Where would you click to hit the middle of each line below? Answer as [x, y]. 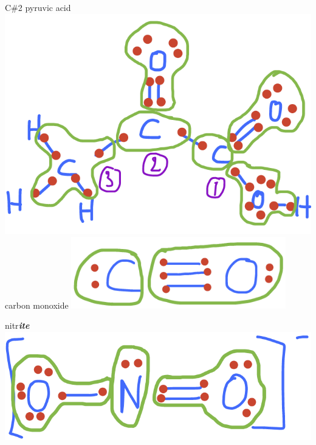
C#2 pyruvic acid [38, 7]
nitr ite [17, 325]
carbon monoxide [37, 305]
